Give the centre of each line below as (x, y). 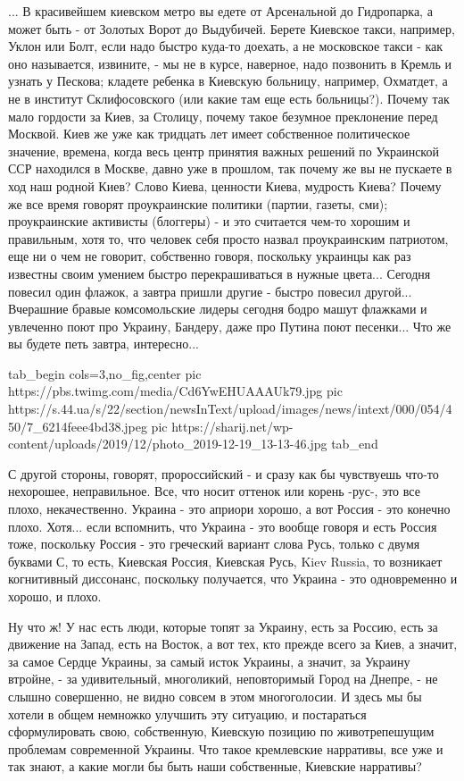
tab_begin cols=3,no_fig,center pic (105, 373)
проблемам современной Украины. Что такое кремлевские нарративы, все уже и (226, 748)
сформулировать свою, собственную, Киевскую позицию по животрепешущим (221, 731)
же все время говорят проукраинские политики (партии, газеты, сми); (198, 203)
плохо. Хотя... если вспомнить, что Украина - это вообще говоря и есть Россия (223, 526)
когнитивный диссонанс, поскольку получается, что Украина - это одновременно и (233, 579)
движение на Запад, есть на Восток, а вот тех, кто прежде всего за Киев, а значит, (233, 644)
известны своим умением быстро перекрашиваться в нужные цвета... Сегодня (220, 273)
